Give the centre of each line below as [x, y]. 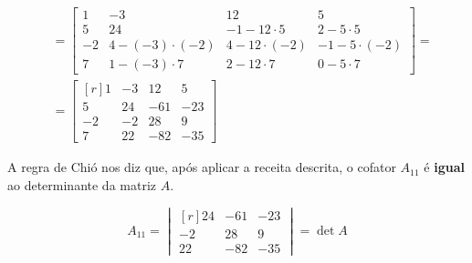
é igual [444, 167]
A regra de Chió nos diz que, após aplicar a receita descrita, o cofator [202, 167]
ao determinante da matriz [82, 184]
